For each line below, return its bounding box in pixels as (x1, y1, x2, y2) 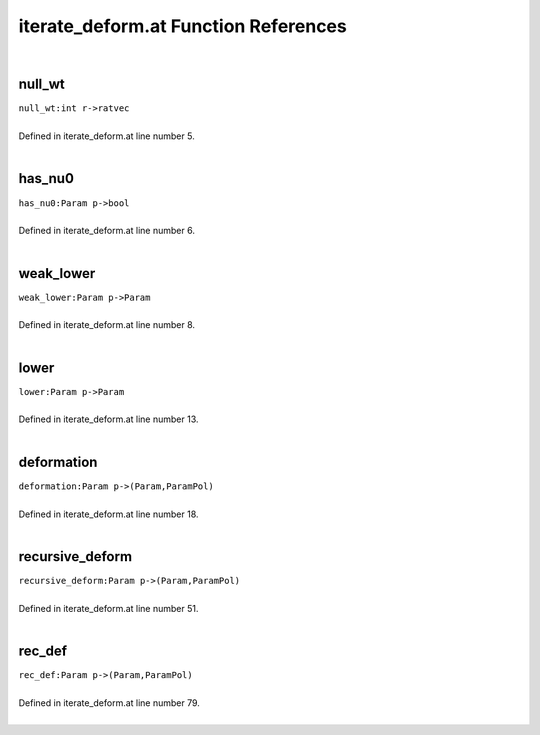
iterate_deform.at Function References (18, 15, 347, 37)
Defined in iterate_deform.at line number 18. (18, 508, 199, 520)
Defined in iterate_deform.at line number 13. (18, 413, 199, 425)
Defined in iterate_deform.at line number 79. (18, 696, 200, 709)
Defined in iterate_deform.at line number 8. (18, 319, 195, 331)
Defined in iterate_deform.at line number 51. (18, 602, 199, 614)
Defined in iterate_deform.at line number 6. (18, 225, 195, 237)
